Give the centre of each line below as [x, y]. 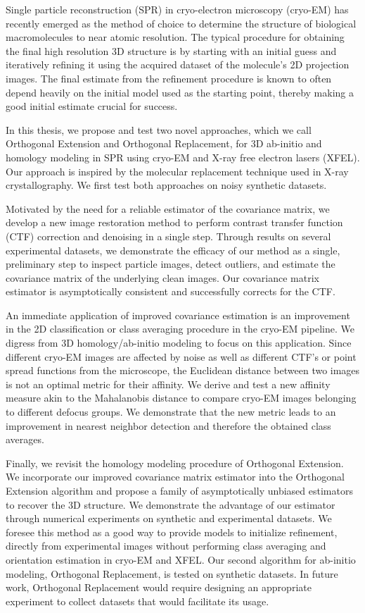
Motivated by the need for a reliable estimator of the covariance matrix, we [168, 208]
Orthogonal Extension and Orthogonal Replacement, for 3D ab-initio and [164, 143]
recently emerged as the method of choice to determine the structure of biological [181, 23]
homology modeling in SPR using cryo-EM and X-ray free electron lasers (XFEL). [183, 157]
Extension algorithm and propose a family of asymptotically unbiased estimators [179, 490]
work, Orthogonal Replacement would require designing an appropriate [159, 587]
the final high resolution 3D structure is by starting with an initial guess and [171, 50]
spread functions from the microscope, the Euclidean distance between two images [183, 370]
